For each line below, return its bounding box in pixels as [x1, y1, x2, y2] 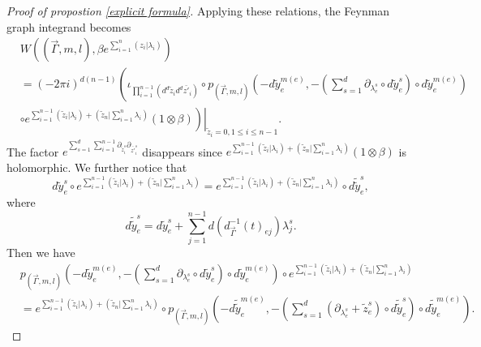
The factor [6, 143, 59, 160]
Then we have [6, 244, 75, 260]
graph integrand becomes [6, 18, 131, 35]
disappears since [142, 143, 223, 160]
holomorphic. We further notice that [6, 158, 187, 175]
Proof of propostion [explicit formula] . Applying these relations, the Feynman [6, 2, 390, 19]
